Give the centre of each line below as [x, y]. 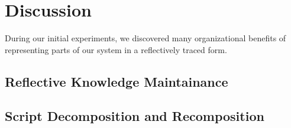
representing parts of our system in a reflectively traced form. [116, 49]
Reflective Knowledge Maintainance [117, 81]
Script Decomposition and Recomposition [135, 116]
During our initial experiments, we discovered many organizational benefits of [145, 38]
